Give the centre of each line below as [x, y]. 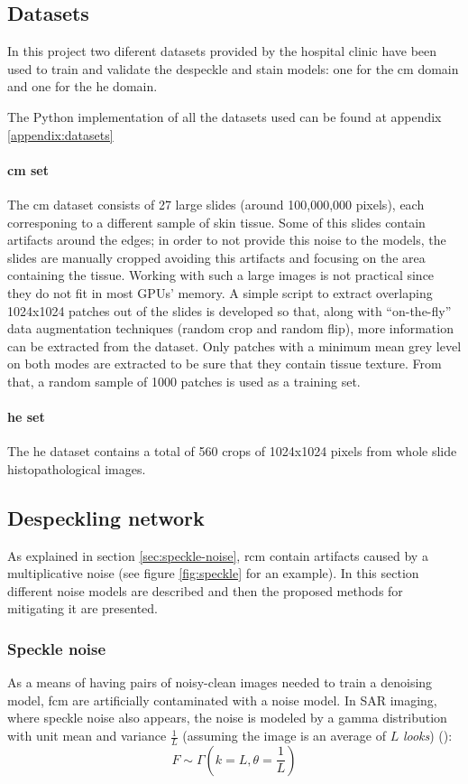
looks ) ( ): [427, 736]
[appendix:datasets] [60, 134]
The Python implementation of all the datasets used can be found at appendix [225, 116]
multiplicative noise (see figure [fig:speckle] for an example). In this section [213, 573]
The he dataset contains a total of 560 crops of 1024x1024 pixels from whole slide [232, 451]
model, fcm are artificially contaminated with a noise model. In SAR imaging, [222, 700]
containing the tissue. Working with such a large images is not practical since [221, 275]
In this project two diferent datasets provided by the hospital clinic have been [222, 51]
